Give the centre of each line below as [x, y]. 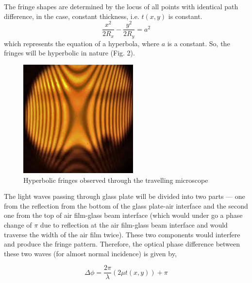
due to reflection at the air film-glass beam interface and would [134, 224]
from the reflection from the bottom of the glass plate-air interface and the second [126, 205]
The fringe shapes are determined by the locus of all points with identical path [121, 6]
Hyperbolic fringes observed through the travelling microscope [116, 180]
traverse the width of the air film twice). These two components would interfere [122, 234]
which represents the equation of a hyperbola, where [82, 43]
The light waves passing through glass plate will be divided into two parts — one [125, 196]
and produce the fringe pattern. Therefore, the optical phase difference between [122, 244]
